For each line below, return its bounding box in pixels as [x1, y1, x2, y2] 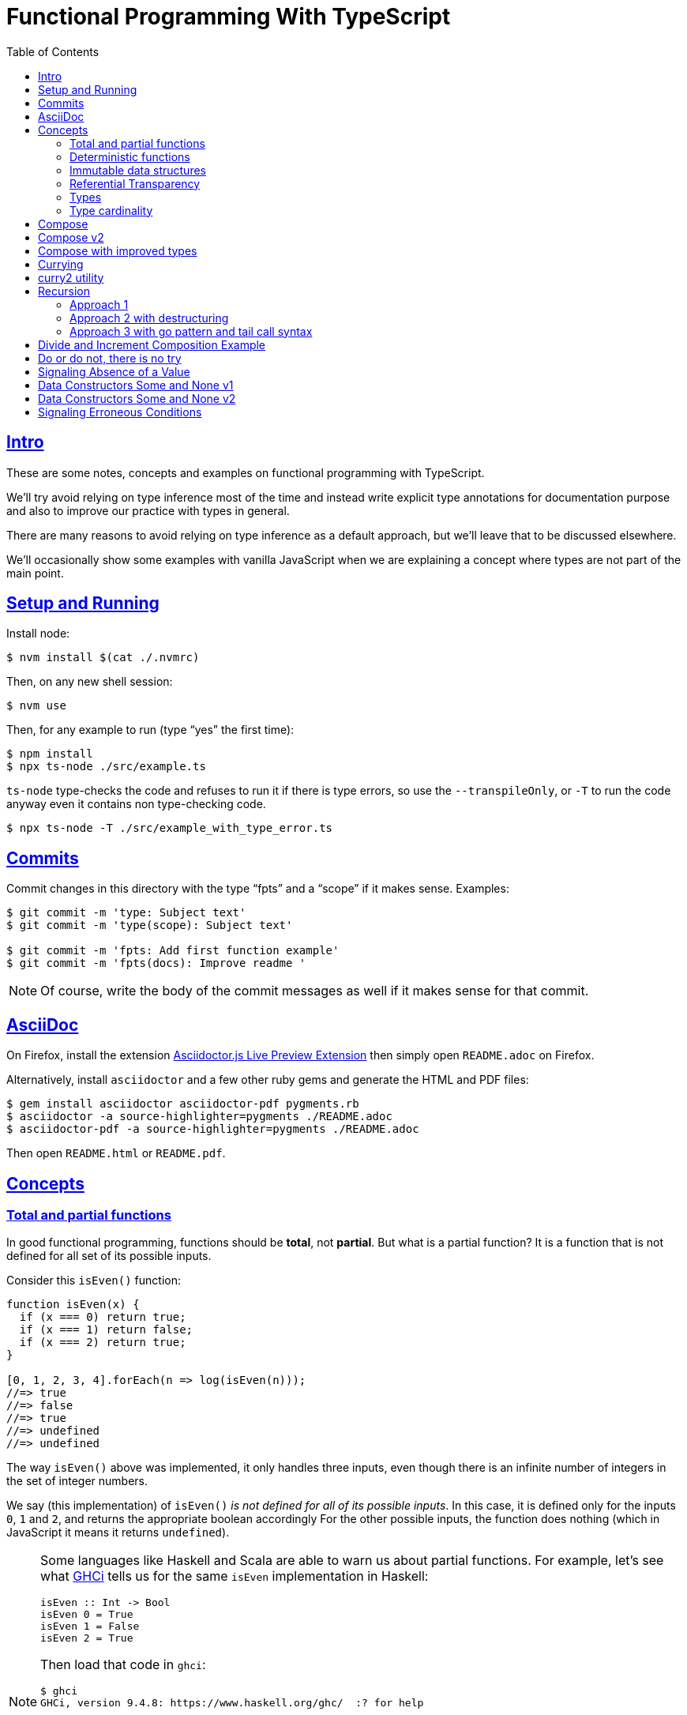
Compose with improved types [38, 243, 197, 258]
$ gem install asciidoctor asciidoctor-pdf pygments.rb [6, 1097, 359, 1111]
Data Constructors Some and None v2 [38, 391, 236, 405]
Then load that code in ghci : [40, 1657, 206, 1673]
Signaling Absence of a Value [38, 364, 190, 378]
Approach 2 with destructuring [69, 310, 229, 325]
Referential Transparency [69, 176, 201, 190]
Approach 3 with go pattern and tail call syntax [69, 324, 313, 338]
